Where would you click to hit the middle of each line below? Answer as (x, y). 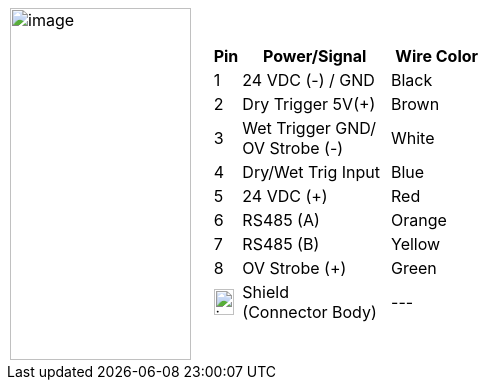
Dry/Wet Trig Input (311, 172)
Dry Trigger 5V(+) (309, 104)
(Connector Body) (309, 312)
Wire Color (437, 56)
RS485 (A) (281, 220)
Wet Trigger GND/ (309, 128)
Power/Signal (314, 56)
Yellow (416, 244)
